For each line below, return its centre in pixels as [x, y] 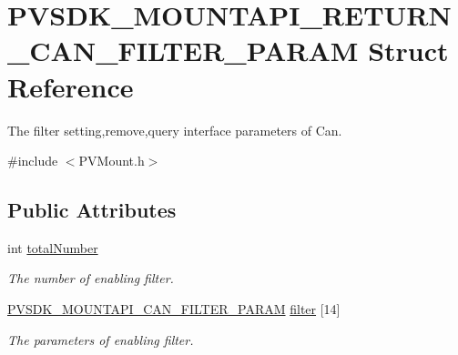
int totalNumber [53, 247]
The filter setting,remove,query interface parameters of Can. [175, 130]
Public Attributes [92, 210]
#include [33, 161]
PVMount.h [112, 161]
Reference [71, 86]
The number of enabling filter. [91, 278]
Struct [408, 51]
